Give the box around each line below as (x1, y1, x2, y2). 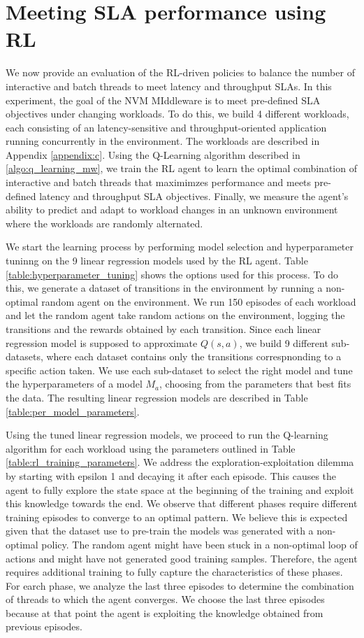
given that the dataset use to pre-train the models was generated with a (6, 523, 314, 538)
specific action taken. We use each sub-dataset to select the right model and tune (6, 362, 353, 377)
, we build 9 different (239, 335, 328, 350)
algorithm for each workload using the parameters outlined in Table (6, 441, 296, 455)
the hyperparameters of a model (6, 376, 143, 391)
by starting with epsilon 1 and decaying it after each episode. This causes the (6, 468, 337, 483)
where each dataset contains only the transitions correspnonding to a (46, 349, 342, 364)
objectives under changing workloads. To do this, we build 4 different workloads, (6, 106, 349, 121)
